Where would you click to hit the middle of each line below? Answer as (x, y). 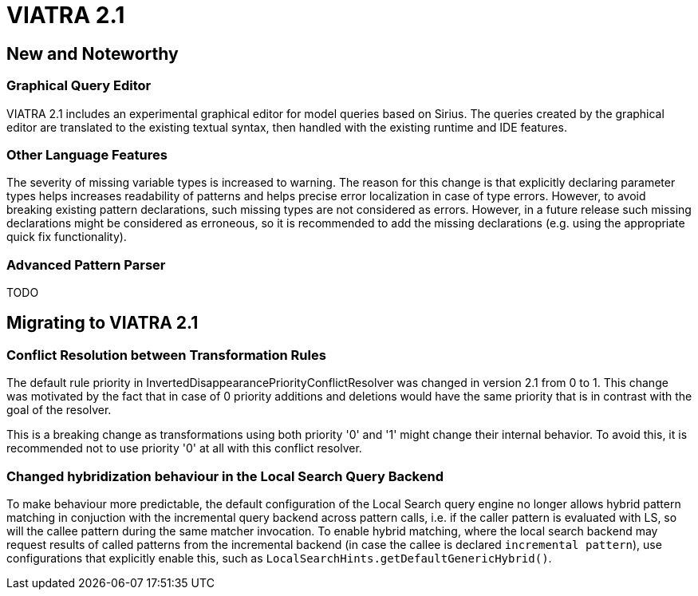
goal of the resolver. (59, 410)
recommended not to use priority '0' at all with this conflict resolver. (184, 448)
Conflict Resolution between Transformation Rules (166, 355)
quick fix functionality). (67, 237)
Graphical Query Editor (79, 86)
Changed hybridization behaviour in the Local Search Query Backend (225, 476)
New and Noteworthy (93, 53)
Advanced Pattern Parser (86, 264)
